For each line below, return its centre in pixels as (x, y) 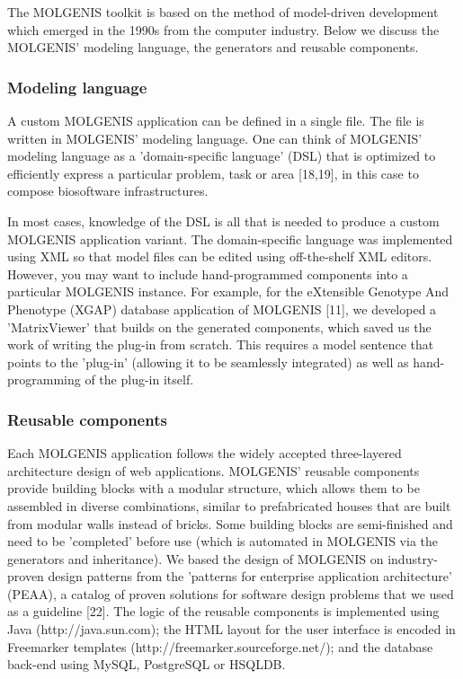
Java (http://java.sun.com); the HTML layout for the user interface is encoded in (231, 629)
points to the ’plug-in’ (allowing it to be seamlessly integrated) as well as (208, 362)
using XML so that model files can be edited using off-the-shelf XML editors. (220, 256)
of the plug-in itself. (139, 379)
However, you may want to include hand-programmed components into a (208, 273)
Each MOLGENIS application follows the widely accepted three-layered (205, 453)
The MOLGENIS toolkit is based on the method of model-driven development (223, 12)
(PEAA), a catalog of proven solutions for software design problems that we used (231, 593)
